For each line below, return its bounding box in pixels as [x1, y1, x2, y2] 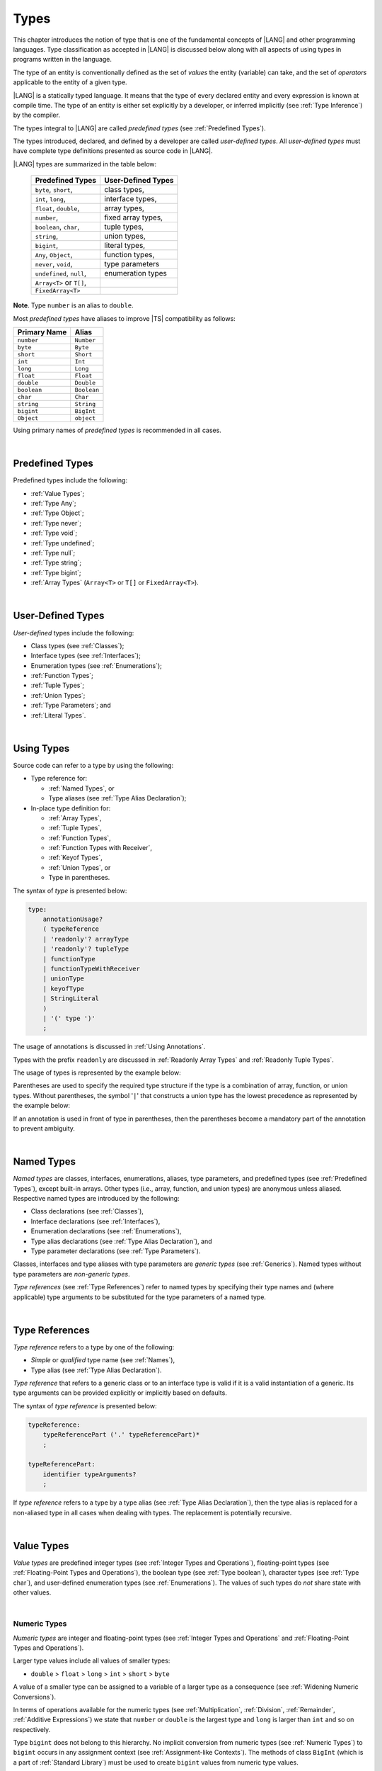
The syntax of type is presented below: [13, 886, 127, 895]
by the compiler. [13, 111, 60, 120]
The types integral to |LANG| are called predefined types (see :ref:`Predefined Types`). [13, 124, 266, 132]
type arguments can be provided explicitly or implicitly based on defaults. [13, 1388, 228, 1397]
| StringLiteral [42, 995, 99, 1002]
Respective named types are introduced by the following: [13, 1194, 180, 1203]
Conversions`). [13, 1692, 57, 1701]
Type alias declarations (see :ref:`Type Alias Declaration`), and [30, 1237, 212, 1245]
